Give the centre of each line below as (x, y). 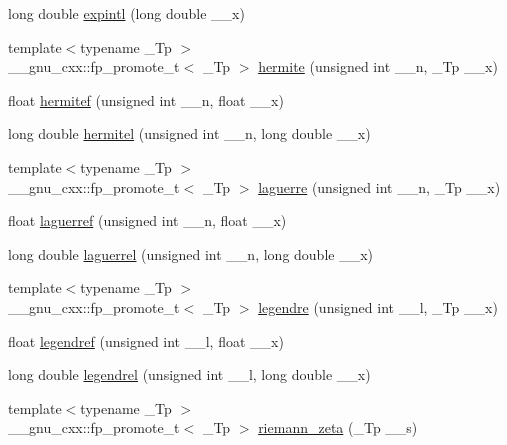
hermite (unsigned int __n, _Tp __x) (378, 66)
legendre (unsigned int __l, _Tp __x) (378, 306)
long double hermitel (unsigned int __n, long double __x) (189, 133)
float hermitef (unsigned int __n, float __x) (146, 99)
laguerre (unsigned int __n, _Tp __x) (379, 186)
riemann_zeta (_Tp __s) (338, 427)
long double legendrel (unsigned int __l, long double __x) (189, 374)
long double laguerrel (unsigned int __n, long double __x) (191, 253)
